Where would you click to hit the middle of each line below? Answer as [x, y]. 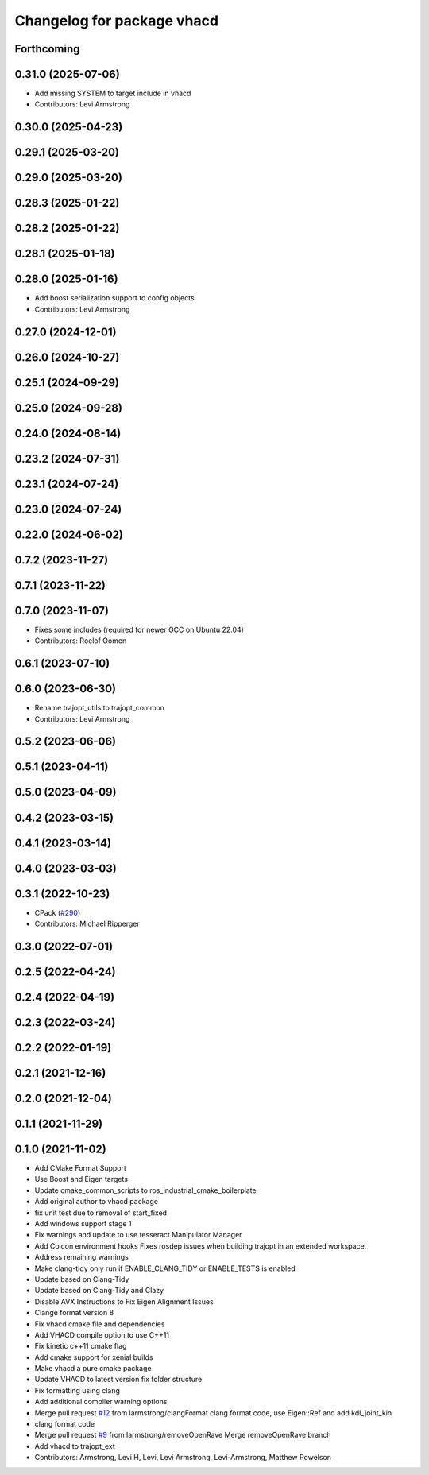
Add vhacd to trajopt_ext [75, 1446]
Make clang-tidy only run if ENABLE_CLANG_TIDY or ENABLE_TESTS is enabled [165, 1268]
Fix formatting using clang [77, 1390]
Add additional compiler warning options [101, 1402]
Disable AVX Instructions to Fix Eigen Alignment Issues [124, 1301]
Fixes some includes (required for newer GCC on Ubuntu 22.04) [139, 629]
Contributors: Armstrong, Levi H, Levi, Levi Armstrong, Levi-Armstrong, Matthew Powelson [183, 1458]
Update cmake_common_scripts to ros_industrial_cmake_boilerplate [146, 1190]
